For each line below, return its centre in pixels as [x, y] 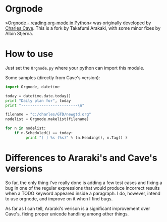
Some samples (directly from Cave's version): [53, 77]
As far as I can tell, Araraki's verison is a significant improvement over [78, 208]
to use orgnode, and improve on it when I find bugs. [59, 199]
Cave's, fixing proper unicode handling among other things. [67, 214]
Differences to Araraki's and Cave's [81, 158]
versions [24, 168]
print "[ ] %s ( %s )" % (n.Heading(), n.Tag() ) [76, 137]
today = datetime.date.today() [38, 96]
